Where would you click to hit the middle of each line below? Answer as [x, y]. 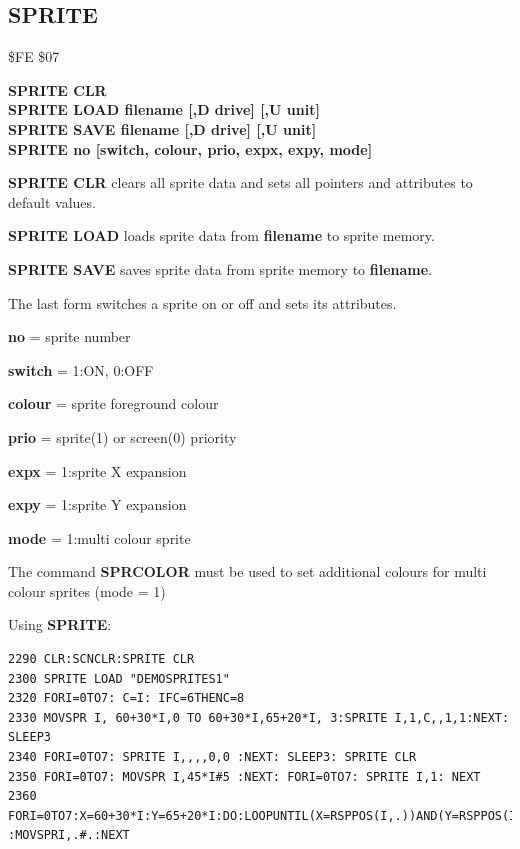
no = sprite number [69, 336]
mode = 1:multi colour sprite [99, 537]
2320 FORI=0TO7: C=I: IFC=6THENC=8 [126, 698]
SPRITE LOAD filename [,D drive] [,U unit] [164, 109]
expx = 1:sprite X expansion [97, 470]
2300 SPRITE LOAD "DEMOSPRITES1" [119, 678]
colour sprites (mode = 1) [87, 590]
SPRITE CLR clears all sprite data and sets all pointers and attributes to [240, 182]
